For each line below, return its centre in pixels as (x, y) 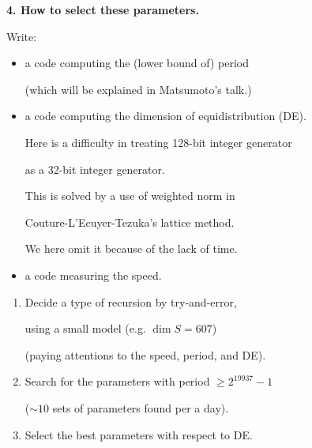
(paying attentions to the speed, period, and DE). (145, 354)
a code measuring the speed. (93, 275)
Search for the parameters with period (117, 381)
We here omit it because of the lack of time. (131, 248)
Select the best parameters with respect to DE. (139, 434)
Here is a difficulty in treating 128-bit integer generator (158, 142)
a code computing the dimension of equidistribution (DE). (165, 116)
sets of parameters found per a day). (141, 407)
